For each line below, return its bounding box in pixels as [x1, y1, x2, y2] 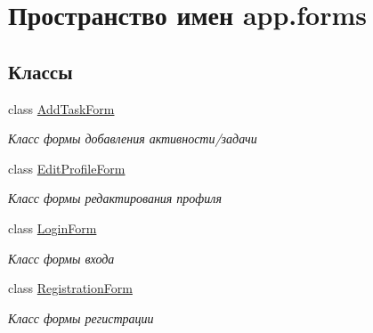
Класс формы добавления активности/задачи [8, 129, 257, 148]
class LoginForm [8, 218, 97, 237]
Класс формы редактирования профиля [8, 189, 222, 207]
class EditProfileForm [8, 158, 126, 177]
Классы [8, 57, 73, 85]
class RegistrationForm [8, 279, 133, 297]
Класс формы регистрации [8, 308, 154, 327]
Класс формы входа [8, 248, 115, 267]
